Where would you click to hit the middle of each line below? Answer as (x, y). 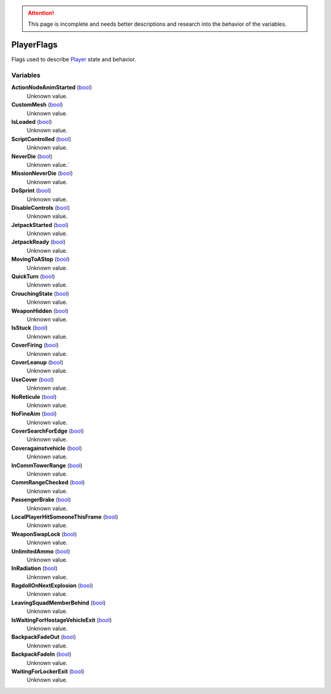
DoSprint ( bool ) (31, 191)
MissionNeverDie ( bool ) (42, 173)
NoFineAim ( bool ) (34, 414)
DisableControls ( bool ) (41, 207)
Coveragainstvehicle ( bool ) (47, 448)
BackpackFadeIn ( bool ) (41, 654)
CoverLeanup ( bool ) (37, 362)
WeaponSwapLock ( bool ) (44, 534)
